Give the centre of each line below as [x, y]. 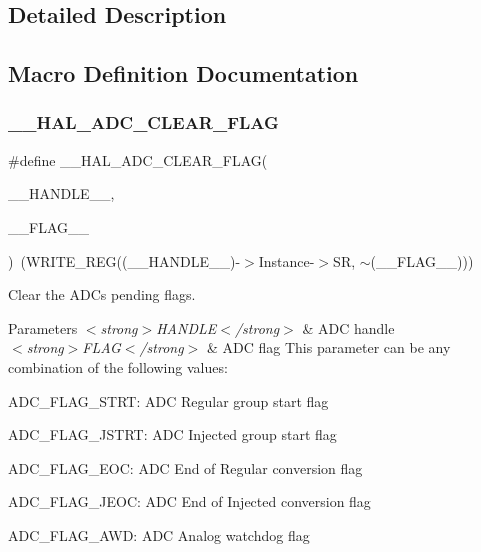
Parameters [43, 327]
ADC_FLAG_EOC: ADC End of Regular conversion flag [185, 467]
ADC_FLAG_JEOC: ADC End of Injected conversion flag [189, 501]
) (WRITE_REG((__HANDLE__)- [124, 260]
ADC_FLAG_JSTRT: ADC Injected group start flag [172, 434]
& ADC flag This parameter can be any [328, 347]
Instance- [286, 260]
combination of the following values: [118, 366]
